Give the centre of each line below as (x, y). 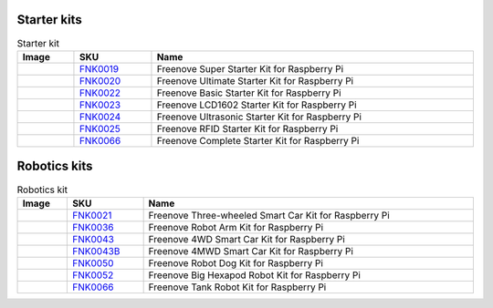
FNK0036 (93, 227)
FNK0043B (96, 251)
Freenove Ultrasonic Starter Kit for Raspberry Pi (259, 117)
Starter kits (49, 20)
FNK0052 (93, 275)
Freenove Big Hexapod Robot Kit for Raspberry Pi (254, 275)
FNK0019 (99, 68)
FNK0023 (100, 105)
